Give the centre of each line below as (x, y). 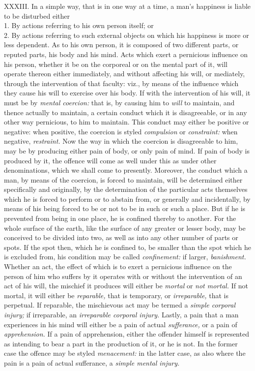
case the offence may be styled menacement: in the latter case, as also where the (125, 353)
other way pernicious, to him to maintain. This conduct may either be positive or (127, 122)
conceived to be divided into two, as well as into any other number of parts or (121, 237)
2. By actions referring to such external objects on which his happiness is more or (127, 35)
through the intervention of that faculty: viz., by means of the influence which (121, 83)
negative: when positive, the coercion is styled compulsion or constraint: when (121, 131)
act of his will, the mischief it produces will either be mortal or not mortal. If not (126, 286)
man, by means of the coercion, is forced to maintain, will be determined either (123, 179)
